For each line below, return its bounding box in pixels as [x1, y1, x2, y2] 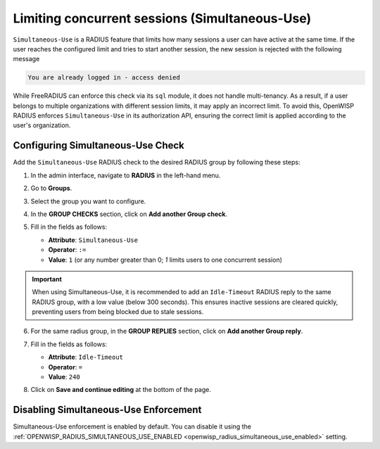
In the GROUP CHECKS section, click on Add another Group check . [30, 210, 228, 218]
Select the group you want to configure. [30, 197, 146, 205]
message [13, 55, 40, 63]
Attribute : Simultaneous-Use [48, 236, 139, 244]
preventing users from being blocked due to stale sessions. [32, 308, 204, 316]
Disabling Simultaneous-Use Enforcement [13, 404, 202, 416]
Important [32, 274, 63, 283]
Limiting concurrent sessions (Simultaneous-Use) [13, 11, 312, 26]
